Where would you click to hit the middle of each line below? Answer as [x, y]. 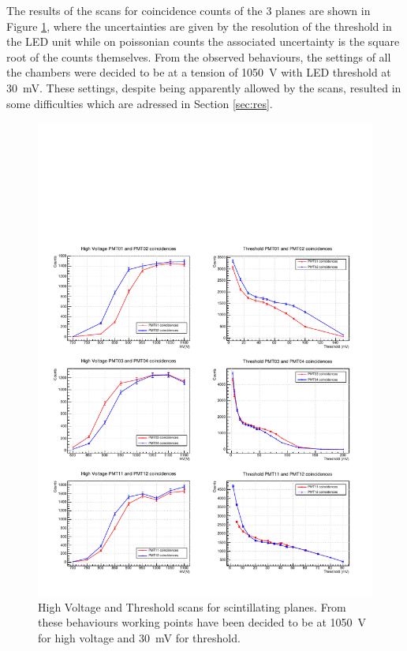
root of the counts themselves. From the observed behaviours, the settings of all [199, 56]
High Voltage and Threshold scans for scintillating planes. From [192, 606]
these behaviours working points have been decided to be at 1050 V [202, 622]
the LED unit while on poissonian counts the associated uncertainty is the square [203, 41]
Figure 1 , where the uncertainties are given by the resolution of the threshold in [199, 26]
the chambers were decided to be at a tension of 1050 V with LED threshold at [199, 72]
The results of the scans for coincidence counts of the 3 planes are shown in [189, 10]
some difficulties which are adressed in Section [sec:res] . [140, 103]
